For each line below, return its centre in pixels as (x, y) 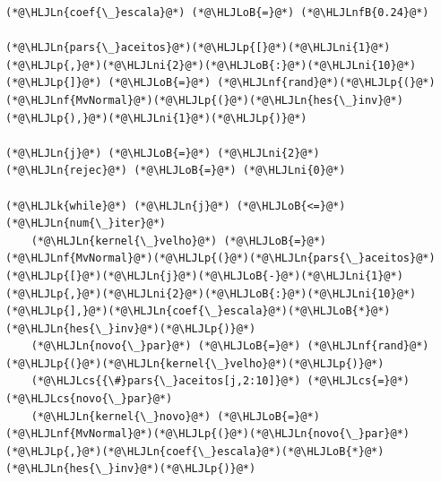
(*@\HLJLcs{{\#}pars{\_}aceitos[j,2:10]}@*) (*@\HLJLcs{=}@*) (220, 381)
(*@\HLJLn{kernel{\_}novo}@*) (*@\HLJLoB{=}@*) (175, 416)
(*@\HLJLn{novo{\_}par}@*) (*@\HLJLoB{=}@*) (166, 346)
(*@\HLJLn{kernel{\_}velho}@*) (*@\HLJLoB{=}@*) (178, 241)
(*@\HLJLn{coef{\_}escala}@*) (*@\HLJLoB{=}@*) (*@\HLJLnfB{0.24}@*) (217, 13)
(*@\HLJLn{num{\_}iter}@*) (86, 224)
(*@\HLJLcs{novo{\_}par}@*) (89, 399)
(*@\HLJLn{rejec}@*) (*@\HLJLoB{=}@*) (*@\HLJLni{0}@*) (176, 171)
